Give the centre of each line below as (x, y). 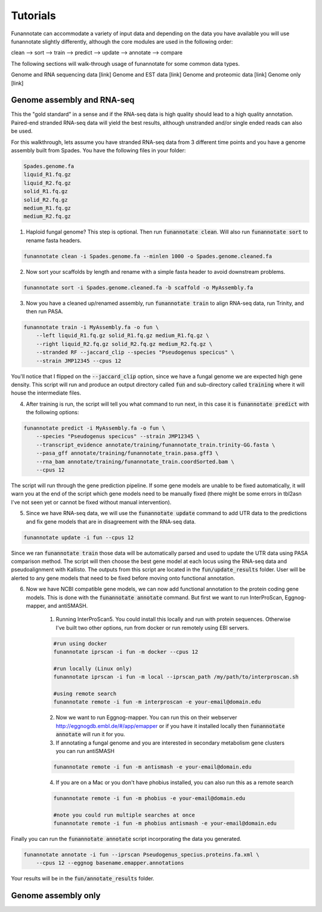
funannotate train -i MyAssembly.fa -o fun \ (91, 327)
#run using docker (80, 643)
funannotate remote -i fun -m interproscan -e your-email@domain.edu (157, 702)
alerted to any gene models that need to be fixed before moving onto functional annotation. (123, 578)
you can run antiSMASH (85, 751)
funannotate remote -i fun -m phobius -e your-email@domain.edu (149, 798)
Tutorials (33, 16)
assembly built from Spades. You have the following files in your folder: (98, 150)
